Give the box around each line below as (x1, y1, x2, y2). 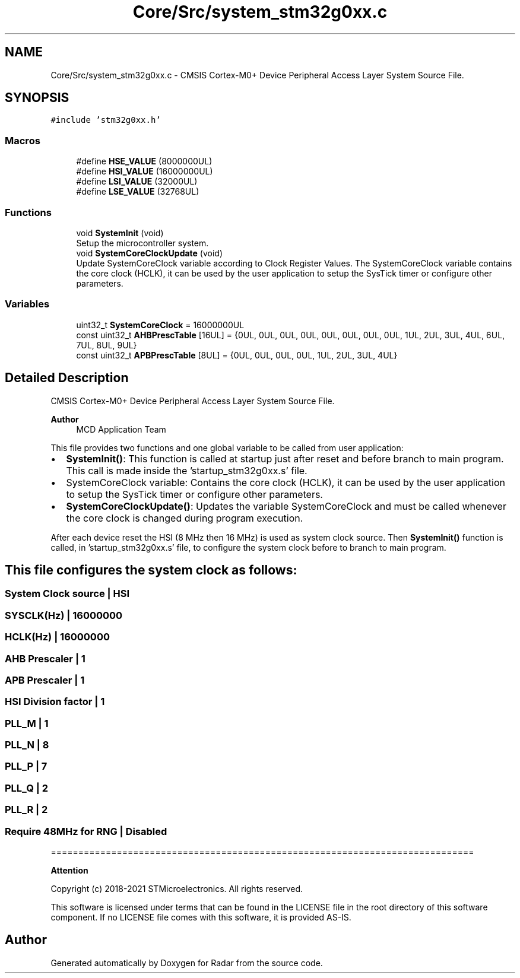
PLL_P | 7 (5, 760, 47, 773)
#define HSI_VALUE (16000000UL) (76, 166, 213, 177)
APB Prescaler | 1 (5, 674, 85, 686)
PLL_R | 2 (5, 804, 48, 816)
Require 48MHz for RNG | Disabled (5, 825, 167, 837)
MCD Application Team (76, 424, 166, 434)
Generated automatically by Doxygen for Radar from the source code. (50, 957, 323, 968)
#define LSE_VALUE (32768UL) (76, 186, 199, 197)
